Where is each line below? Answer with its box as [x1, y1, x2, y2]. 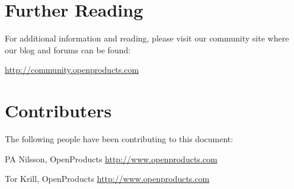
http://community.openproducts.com [5, 63, 139, 76]
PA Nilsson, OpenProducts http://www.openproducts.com [5, 152, 218, 165]
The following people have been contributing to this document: [5, 133, 234, 145]
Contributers [5, 98, 112, 123]
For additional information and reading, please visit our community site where [5, 32, 289, 44]
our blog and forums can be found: [5, 43, 131, 56]
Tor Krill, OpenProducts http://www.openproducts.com [5, 172, 210, 185]
